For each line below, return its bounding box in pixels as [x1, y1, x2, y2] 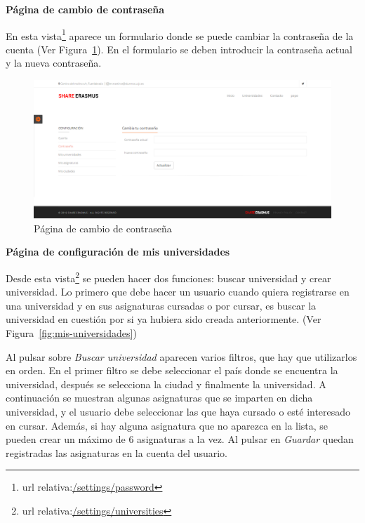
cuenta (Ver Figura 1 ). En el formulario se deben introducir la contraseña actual [6, 41, 352, 56]
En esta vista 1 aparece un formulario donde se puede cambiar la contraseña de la [6, 26, 354, 43]
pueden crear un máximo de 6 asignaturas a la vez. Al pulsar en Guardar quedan [6, 432, 354, 446]
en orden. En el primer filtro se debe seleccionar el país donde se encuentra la [6, 363, 338, 378]
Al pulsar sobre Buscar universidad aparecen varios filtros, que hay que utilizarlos [6, 349, 357, 364]
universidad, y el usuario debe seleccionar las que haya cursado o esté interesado [6, 404, 351, 418]
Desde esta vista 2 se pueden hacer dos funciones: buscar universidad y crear [6, 268, 331, 285]
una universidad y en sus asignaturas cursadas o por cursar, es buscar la [6, 298, 317, 312]
